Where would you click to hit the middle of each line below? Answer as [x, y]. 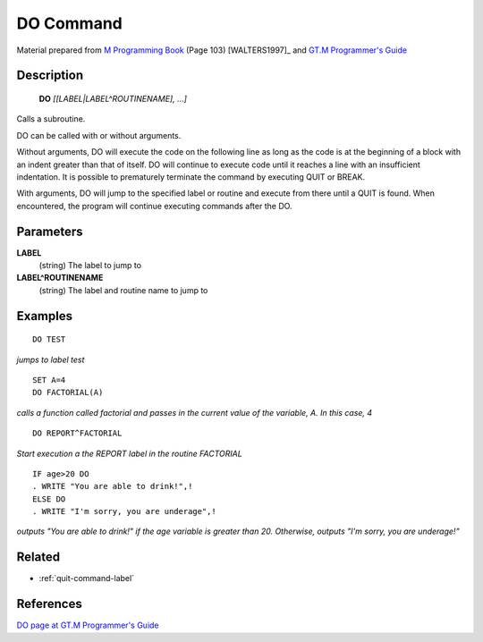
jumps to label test [51, 359]
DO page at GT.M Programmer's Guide [88, 625]
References [49, 604]
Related [38, 558]
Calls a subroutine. [51, 119]
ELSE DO [49, 499]
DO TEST [49, 339]
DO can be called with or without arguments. [99, 135]
